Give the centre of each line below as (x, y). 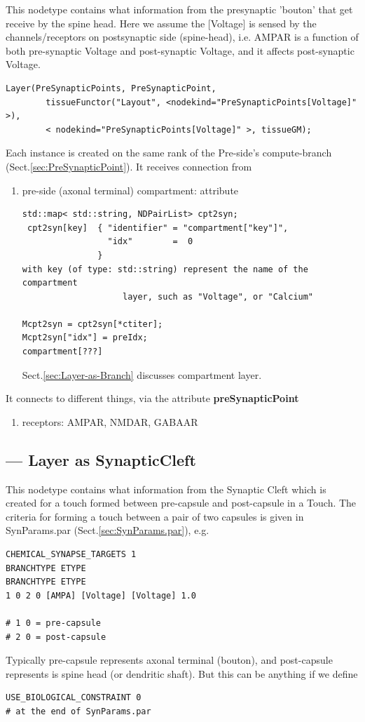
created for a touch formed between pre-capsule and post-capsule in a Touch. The (181, 503)
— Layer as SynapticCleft (101, 459)
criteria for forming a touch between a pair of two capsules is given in (155, 516)
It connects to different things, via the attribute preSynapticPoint (152, 398)
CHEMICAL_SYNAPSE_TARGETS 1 (71, 555)
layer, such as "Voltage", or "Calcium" (218, 296)
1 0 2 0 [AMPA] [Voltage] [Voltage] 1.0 (101, 595)
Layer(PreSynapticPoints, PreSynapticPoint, (111, 88)
